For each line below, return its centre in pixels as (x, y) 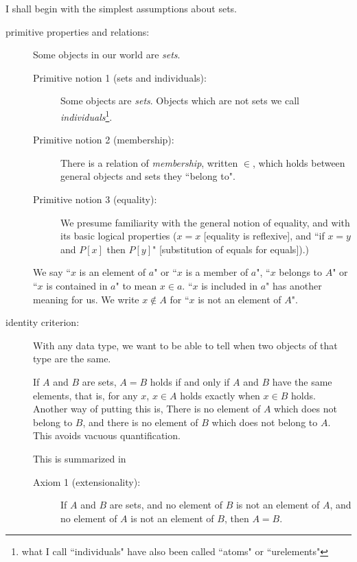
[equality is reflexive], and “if (264, 236)
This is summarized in (80, 458)
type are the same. (72, 359)
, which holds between (299, 162)
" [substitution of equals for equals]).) (231, 249)
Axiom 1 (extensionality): (87, 481)
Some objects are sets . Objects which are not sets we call (180, 101)
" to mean (136, 285)
